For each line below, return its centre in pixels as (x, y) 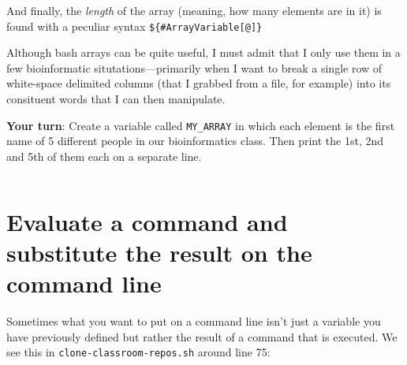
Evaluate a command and (147, 221)
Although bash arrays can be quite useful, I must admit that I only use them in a (203, 52)
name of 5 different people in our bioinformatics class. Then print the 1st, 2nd (195, 141)
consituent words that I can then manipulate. (116, 99)
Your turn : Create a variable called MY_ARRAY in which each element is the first (201, 125)
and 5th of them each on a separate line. (104, 156)
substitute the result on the (159, 252)
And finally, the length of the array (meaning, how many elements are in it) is (194, 10)
